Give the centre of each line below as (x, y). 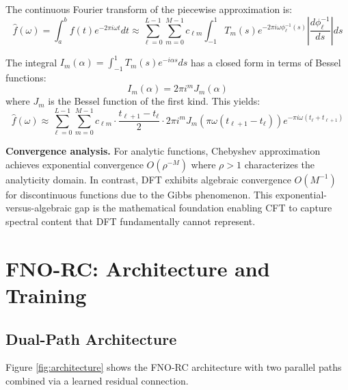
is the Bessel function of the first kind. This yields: (154, 101)
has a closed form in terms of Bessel (266, 62)
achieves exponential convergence (75, 164)
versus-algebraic (39, 208)
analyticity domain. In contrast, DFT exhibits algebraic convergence (148, 179)
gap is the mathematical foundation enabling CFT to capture (203, 208)
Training (46, 295)
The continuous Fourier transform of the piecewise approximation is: (149, 9)
